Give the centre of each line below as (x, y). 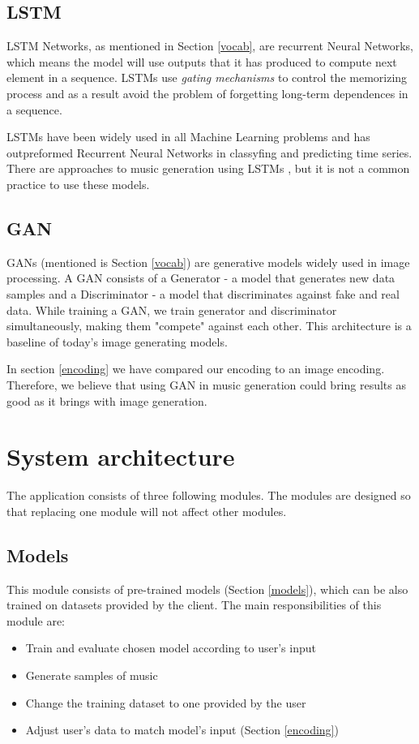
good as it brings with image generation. (107, 400)
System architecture (121, 456)
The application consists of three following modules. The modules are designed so (209, 495)
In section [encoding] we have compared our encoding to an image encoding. (196, 369)
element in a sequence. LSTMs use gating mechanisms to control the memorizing (207, 77)
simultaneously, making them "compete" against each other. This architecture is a (209, 326)
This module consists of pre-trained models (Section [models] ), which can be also (207, 589)
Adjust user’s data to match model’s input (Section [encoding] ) (182, 730)
